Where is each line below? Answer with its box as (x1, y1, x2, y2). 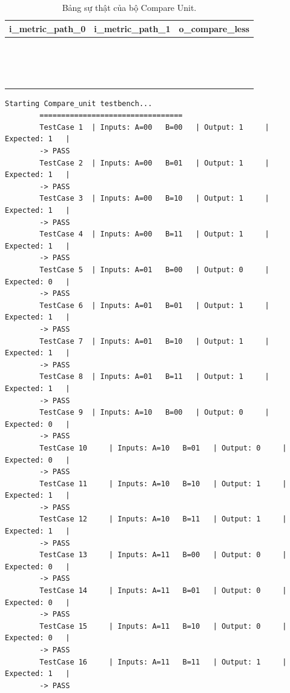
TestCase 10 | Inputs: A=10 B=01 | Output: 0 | (39, 443, 287, 452)
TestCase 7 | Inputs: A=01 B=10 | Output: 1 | (39, 336, 269, 346)
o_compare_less (179, 22, 249, 35)
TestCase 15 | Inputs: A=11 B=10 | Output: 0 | (39, 621, 287, 631)
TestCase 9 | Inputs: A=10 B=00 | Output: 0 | (39, 408, 269, 417)
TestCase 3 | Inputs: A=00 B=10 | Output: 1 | (39, 194, 269, 203)
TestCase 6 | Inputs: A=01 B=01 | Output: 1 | (39, 301, 269, 310)
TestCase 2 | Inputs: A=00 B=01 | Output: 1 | (39, 158, 269, 167)
